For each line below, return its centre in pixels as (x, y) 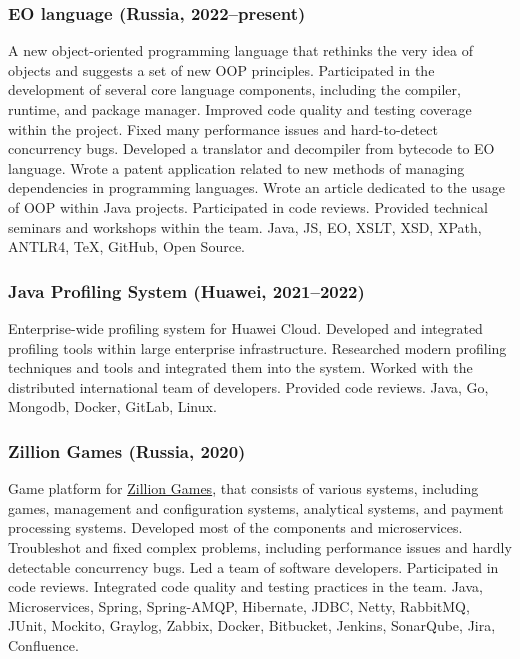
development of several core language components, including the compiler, (234, 89)
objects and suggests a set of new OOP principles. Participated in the (221, 69)
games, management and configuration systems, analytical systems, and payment (256, 507)
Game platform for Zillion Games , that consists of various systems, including (243, 488)
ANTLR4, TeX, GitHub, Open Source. (126, 246)
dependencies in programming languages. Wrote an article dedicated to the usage (256, 187)
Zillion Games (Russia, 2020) (127, 450)
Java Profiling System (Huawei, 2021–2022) (186, 290)
